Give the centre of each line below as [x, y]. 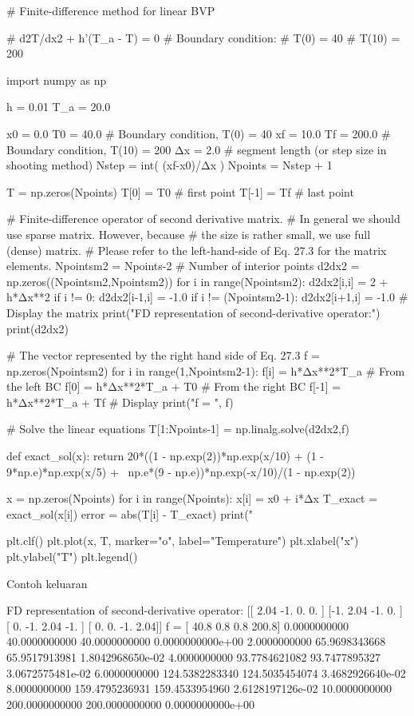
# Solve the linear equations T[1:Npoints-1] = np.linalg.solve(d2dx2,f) [178, 429]
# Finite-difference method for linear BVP [111, 10]
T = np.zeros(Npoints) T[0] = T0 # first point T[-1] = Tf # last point [180, 191]
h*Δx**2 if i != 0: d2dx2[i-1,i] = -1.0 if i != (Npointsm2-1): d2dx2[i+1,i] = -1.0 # [207, 297]
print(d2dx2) [37, 328]
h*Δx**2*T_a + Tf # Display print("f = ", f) [120, 402]
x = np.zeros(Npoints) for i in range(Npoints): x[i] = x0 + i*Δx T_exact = [192, 498]
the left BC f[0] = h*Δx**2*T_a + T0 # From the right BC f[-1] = [174, 386]
